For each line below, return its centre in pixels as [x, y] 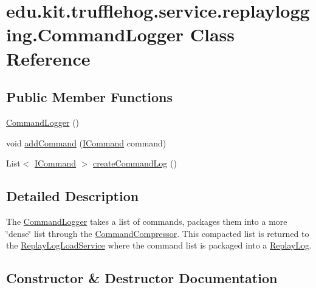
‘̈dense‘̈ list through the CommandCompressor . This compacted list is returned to [158, 233]
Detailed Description [73, 196]
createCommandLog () [135, 163]
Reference [48, 58]
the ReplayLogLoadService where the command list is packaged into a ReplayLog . [159, 245]
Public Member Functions [89, 97]
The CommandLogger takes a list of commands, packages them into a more [147, 221]
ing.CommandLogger [95, 34]
